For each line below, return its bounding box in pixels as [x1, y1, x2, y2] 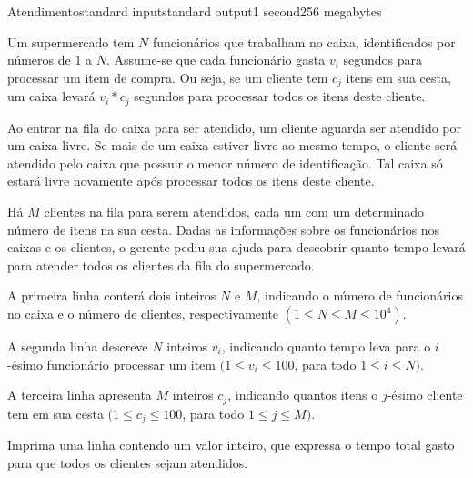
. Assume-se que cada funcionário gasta [106, 50, 326, 69]
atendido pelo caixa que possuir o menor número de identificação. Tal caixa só [7, 153, 443, 172]
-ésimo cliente [387, 385, 463, 404]
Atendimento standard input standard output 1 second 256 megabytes [7, 2, 382, 20]
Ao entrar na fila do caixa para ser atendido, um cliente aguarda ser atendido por [7, 117, 461, 137]
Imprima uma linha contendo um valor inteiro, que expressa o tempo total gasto [7, 435, 455, 454]
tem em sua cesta [7, 403, 104, 422]
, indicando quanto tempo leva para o [221, 337, 431, 356]
